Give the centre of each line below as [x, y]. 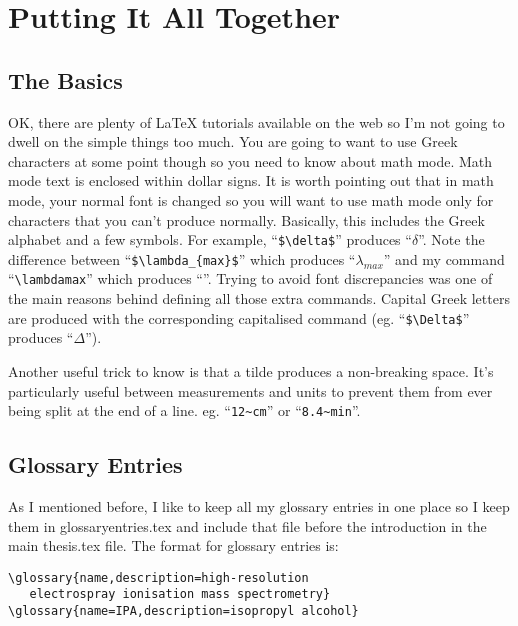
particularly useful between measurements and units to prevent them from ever [250, 390]
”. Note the [451, 239]
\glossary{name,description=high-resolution [158, 577]
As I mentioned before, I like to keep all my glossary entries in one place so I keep [259, 506]
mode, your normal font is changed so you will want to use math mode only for [251, 199]
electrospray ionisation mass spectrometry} [180, 594]
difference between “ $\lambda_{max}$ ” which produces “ [182, 258]
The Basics [65, 79]
